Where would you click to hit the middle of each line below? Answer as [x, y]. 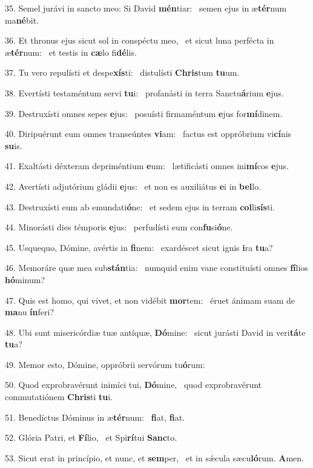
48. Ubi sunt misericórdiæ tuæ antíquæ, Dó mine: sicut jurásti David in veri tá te [155, 332]
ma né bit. [22, 20]
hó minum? [25, 279]
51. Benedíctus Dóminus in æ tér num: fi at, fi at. [95, 417]
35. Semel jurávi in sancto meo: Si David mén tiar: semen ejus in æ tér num [146, 8]
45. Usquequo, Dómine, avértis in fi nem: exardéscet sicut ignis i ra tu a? [139, 247]
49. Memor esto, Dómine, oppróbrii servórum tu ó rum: [105, 364]
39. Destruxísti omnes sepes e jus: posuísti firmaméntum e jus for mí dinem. [144, 113]
